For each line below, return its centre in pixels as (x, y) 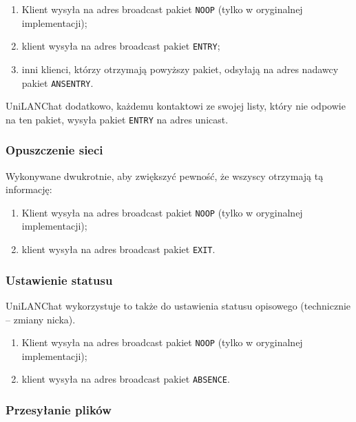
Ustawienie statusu (59, 280)
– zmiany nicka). (41, 319)
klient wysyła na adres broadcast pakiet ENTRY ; (121, 46)
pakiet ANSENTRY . (57, 82)
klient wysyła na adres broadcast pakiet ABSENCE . (126, 379)
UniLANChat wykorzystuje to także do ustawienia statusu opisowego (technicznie (178, 305)
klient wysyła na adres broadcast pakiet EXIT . (118, 249)
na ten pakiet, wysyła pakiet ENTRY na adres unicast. (117, 119)
